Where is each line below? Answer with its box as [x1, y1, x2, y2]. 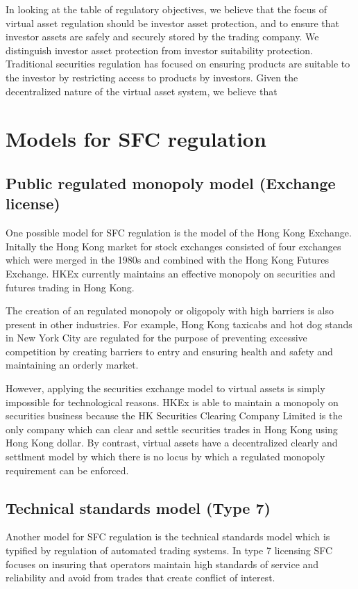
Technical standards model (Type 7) [6, 497, 271, 518]
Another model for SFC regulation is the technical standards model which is [6, 529, 330, 544]
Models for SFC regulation [6, 124, 266, 153]
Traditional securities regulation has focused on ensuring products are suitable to [6, 56, 350, 71]
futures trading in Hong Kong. [6, 280, 135, 294]
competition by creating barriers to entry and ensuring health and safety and [6, 344, 333, 358]
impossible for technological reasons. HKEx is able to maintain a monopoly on [6, 394, 339, 409]
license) [6, 193, 60, 214]
